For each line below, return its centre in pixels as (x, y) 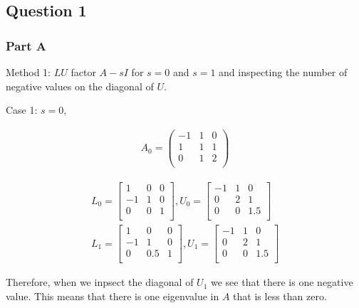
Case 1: (22, 110)
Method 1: (28, 72)
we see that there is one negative (282, 282)
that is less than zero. (280, 296)
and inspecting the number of (283, 72)
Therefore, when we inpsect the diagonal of (100, 282)
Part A (26, 45)
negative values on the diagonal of (80, 86)
